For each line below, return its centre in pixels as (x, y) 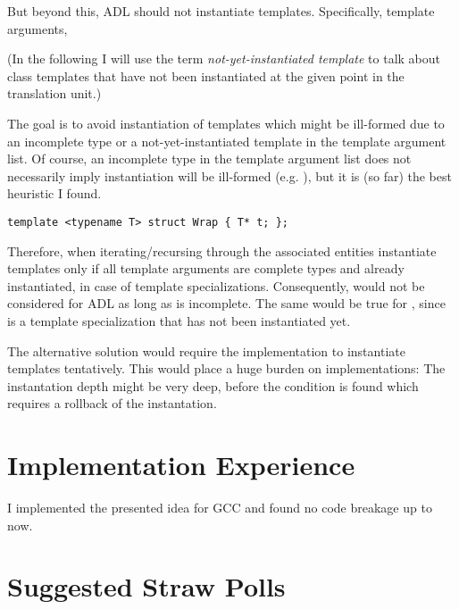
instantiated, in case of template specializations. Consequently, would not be (216, 285)
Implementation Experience (181, 465)
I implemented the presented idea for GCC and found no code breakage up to (220, 508)
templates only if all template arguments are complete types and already (206, 268)
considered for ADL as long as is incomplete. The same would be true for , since (226, 303)
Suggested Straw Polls (146, 586)
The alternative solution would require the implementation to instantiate (206, 350)
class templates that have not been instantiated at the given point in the (206, 75)
